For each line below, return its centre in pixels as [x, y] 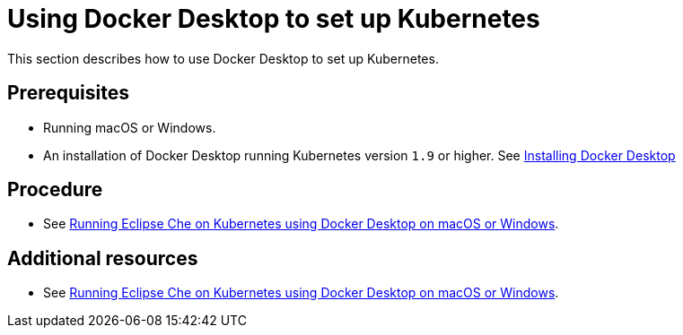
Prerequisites [68, 93]
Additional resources [103, 258]
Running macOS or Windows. [130, 127]
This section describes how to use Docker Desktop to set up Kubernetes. [223, 58]
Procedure [55, 190]
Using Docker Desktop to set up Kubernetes [274, 19]
